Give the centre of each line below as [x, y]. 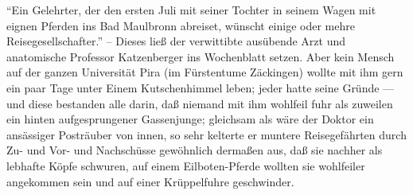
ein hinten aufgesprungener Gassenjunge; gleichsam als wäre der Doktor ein [190, 119]
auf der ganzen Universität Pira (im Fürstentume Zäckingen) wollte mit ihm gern [205, 72]
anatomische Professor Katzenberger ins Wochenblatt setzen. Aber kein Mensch [201, 56]
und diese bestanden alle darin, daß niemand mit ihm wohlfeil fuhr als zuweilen [200, 103]
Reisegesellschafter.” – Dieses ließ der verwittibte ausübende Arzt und [176, 41]
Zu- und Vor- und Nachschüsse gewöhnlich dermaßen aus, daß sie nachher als [195, 150]
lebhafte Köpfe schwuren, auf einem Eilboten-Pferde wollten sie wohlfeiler [186, 165]
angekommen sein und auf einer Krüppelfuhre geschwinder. [150, 181]
